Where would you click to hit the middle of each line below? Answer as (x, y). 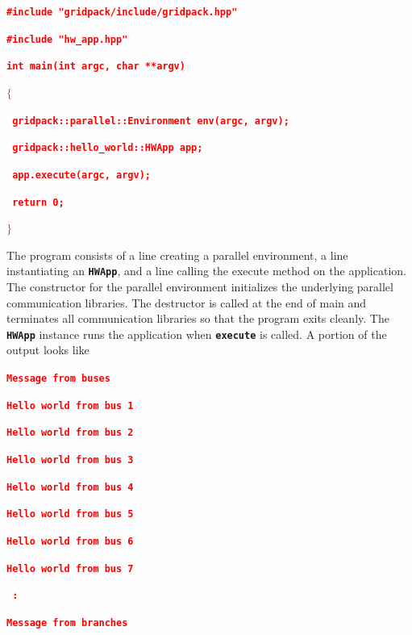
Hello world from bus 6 (70, 541)
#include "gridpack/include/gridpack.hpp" (122, 12)
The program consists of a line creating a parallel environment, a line (177, 255)
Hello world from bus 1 (70, 405)
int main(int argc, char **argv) (96, 67)
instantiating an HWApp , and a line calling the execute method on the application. (206, 271)
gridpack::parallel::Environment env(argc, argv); (151, 121)
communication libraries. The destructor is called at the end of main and (187, 302)
